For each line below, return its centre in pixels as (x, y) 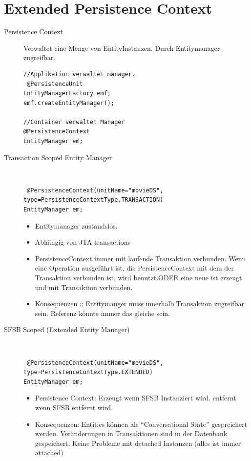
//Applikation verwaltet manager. (80, 74)
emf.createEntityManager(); (69, 103)
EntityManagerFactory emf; (67, 94)
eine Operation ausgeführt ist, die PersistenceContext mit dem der (134, 268)
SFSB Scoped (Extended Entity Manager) (67, 329)
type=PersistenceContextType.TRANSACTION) (94, 200)
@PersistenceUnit (55, 84)
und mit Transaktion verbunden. (84, 287)
